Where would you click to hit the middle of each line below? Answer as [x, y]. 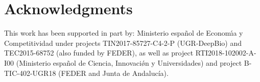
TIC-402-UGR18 [30, 73]
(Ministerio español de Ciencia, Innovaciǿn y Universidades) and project [129, 62]
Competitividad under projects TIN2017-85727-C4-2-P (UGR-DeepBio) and [123, 43]
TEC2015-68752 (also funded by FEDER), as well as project [99, 53]
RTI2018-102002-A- [226, 53]
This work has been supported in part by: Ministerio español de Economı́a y [124, 33]
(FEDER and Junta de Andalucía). [113, 73]
